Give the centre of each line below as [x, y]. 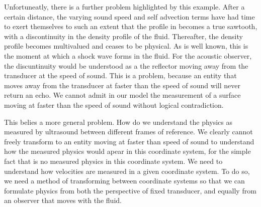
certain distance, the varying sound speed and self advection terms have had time [129, 16]
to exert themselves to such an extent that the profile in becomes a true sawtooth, [131, 26]
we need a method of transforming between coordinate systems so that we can [124, 181]
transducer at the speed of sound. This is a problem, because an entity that [120, 75]
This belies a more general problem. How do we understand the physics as [118, 122]
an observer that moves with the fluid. [63, 200]
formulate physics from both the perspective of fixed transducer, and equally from [130, 190]
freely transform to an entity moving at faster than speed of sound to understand [129, 141]
